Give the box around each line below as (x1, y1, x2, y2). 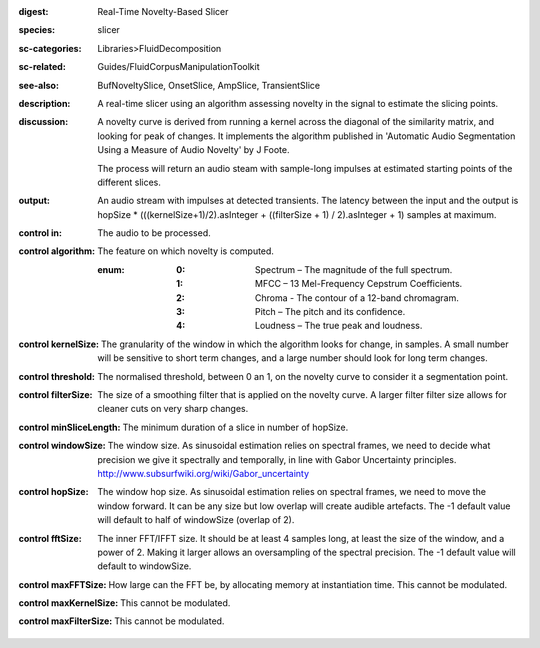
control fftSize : (18, 532, 82, 544)
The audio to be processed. (97, 227, 212, 239)
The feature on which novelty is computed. (97, 245, 275, 257)
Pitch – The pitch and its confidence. (255, 306, 406, 318)
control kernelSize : (18, 338, 100, 350)
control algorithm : (18, 245, 95, 257)
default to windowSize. (97, 560, 192, 572)
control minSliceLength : (18, 421, 121, 433)
